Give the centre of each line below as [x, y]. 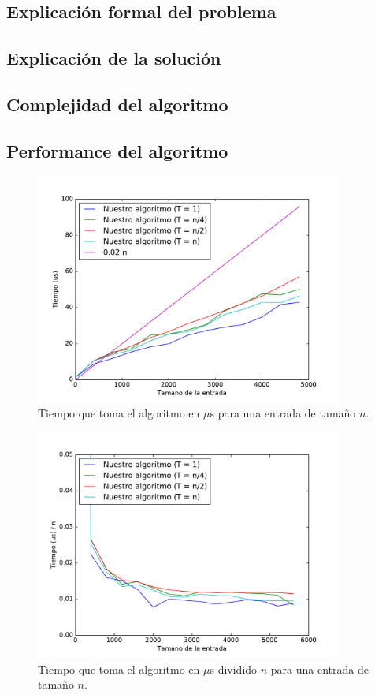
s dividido [234, 669]
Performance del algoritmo [117, 150]
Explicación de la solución [114, 58]
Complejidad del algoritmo [117, 104]
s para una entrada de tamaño [283, 413]
